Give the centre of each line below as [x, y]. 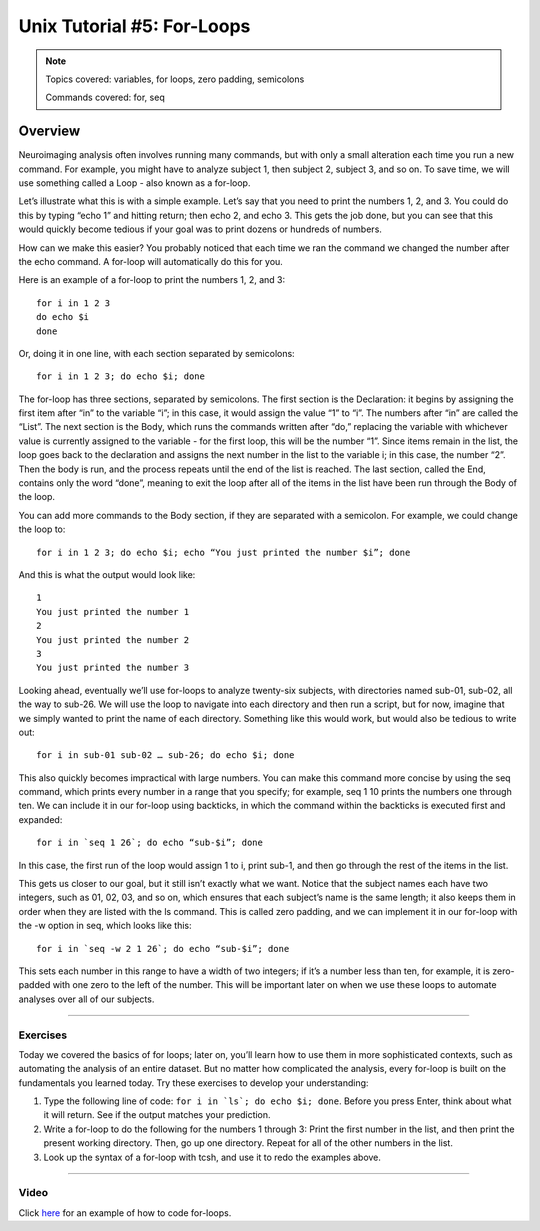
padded [34, 985]
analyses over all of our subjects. [86, 999]
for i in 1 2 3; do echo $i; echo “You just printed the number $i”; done [223, 552]
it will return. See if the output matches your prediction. [157, 1115]
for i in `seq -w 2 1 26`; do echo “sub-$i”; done [163, 948]
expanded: [40, 819]
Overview [49, 131]
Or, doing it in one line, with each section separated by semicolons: [156, 353]
